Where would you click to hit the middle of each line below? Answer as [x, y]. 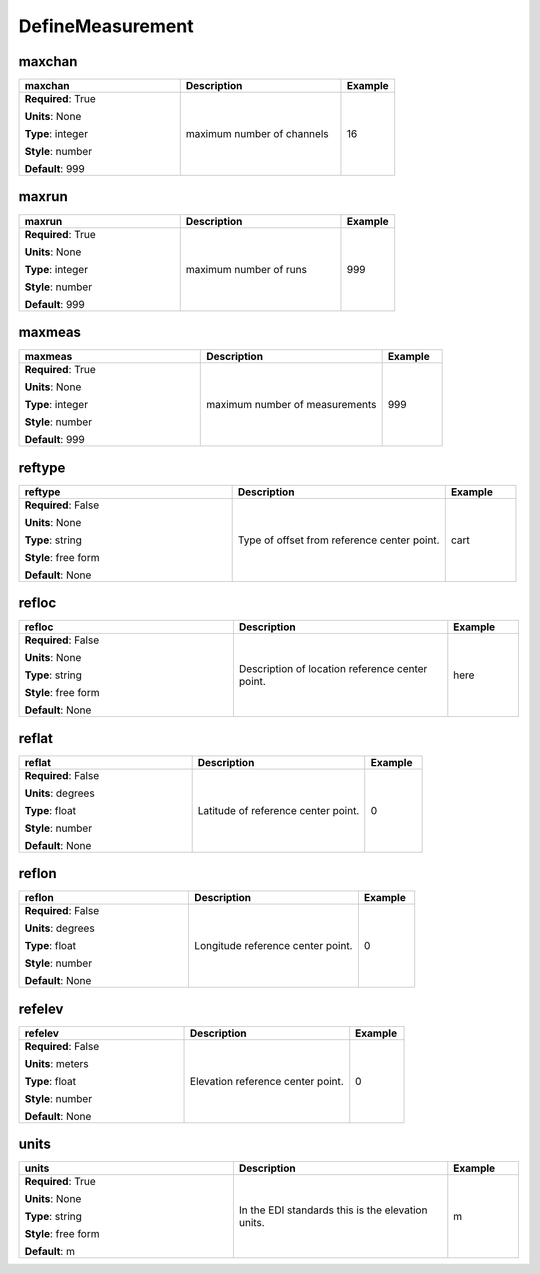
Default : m [49, 1252]
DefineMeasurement [106, 26]
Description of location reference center [333, 669]
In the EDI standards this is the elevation [333, 1210]
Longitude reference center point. [273, 946]
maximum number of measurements [291, 405]
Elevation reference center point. [267, 1081]
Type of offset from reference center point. [338, 540]
